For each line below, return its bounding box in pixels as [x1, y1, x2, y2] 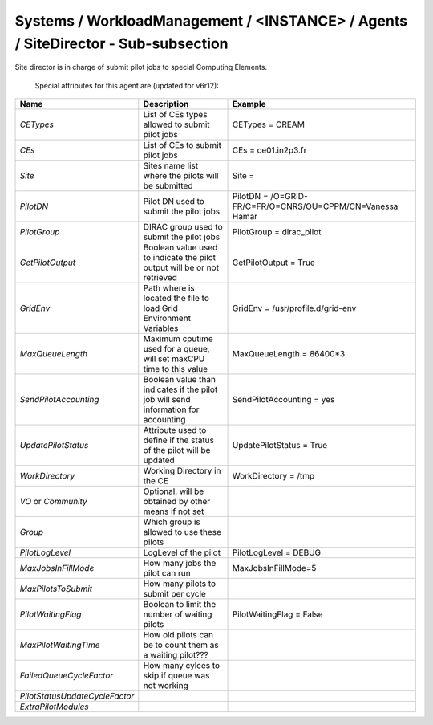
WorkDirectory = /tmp [232, 470, 315, 482]
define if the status [143, 434, 214, 446]
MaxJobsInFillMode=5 [232, 563, 317, 574]
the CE [143, 475, 168, 487]
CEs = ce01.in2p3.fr [232, 145, 307, 156]
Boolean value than [143, 374, 216, 385]
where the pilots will [143, 170, 219, 181]
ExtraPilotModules [19, 701, 89, 712]
